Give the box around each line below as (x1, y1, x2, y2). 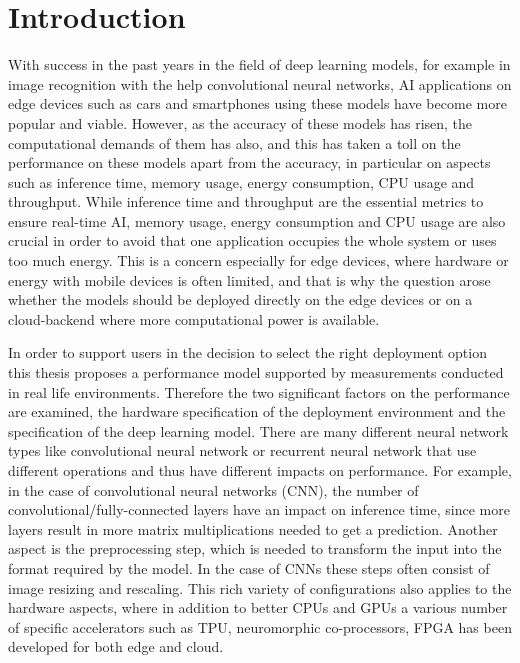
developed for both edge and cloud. (8, 636, 224, 657)
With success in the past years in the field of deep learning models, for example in (8, 54, 511, 75)
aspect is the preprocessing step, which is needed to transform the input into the (8, 538, 502, 559)
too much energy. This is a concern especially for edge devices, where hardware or (8, 250, 509, 271)
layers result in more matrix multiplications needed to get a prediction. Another (8, 518, 498, 539)
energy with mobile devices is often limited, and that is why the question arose (8, 269, 491, 290)
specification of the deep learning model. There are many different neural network (8, 420, 509, 441)
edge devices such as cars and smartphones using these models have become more (8, 93, 507, 114)
